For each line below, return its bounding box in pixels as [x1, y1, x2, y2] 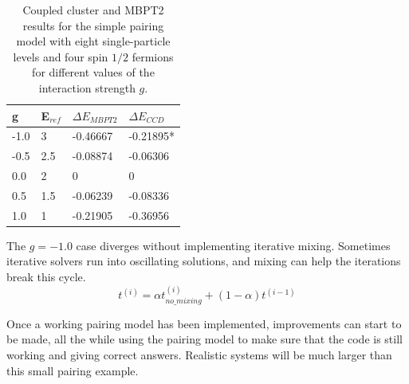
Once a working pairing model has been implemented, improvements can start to [6, 315, 402, 331]
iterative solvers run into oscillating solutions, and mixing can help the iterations [6, 253, 401, 269]
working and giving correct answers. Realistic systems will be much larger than [6, 347, 392, 363]
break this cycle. [6, 268, 86, 285]
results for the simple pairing [22, 17, 164, 33]
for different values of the [32, 64, 155, 80]
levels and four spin [13, 48, 108, 65]
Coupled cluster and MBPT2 [22, 2, 164, 18]
